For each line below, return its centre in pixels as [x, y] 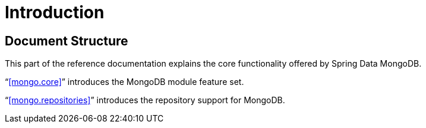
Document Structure [67, 41]
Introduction [55, 12]
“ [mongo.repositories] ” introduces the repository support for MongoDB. [145, 100]
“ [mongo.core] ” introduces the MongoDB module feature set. [124, 82]
